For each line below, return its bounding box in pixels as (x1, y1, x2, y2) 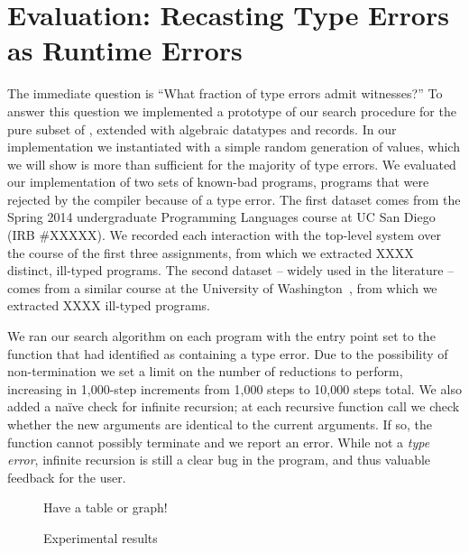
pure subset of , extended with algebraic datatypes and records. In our (7, 119, 397, 138)
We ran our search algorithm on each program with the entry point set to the (7, 327, 436, 346)
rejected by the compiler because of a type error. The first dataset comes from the (7, 189, 461, 208)
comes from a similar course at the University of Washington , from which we (7, 278, 437, 297)
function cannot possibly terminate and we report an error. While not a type (7, 432, 430, 451)
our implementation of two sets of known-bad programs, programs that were (7, 172, 429, 191)
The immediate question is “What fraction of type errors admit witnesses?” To (7, 84, 443, 103)
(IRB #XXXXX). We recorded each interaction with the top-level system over (7, 226, 441, 244)
